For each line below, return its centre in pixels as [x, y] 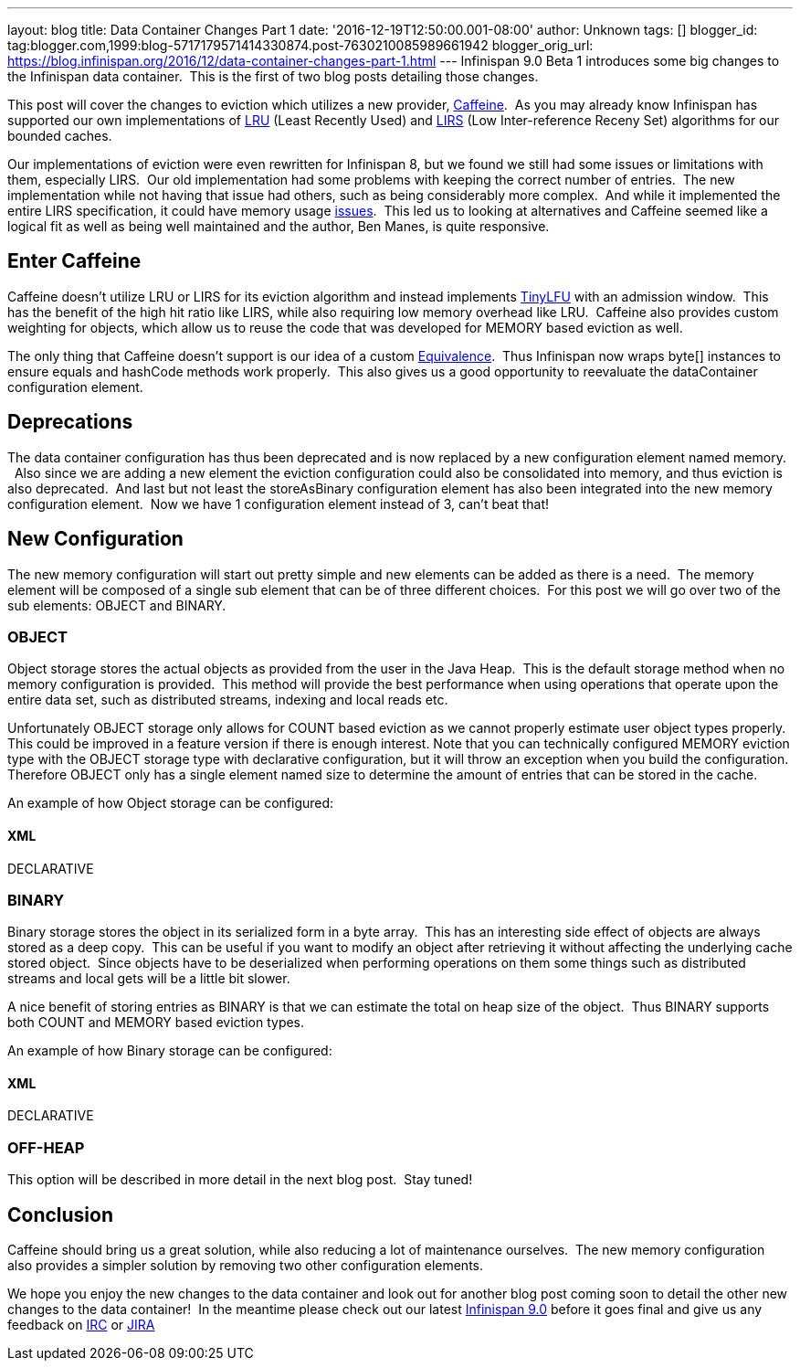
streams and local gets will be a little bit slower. [149, 979]
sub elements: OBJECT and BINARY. [117, 605]
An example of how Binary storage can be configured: [170, 1051]
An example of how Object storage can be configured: [171, 803]
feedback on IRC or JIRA [81, 1325]
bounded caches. [60, 136]
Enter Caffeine [74, 261]
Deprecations [70, 422]
